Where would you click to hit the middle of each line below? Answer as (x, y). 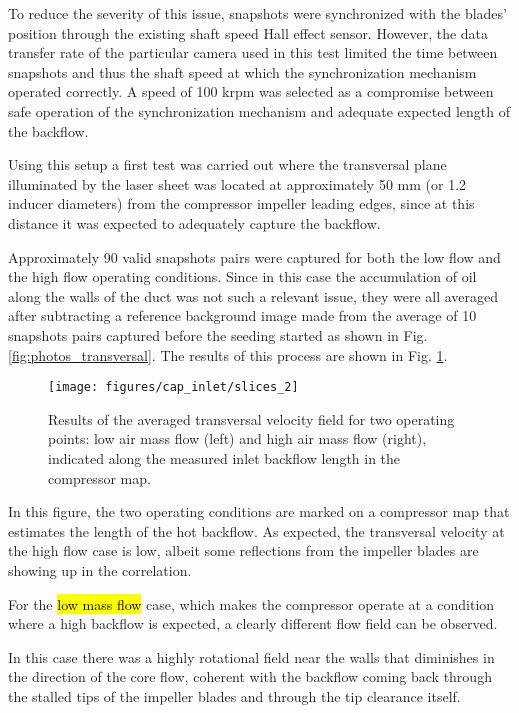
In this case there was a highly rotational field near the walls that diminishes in (251, 656)
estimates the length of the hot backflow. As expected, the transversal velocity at (256, 530)
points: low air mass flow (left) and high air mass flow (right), (237, 438)
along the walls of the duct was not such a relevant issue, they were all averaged (253, 295)
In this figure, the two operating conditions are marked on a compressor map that (259, 511)
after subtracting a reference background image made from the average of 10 (242, 315)
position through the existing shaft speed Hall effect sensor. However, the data (248, 32)
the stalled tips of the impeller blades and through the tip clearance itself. (234, 695)
